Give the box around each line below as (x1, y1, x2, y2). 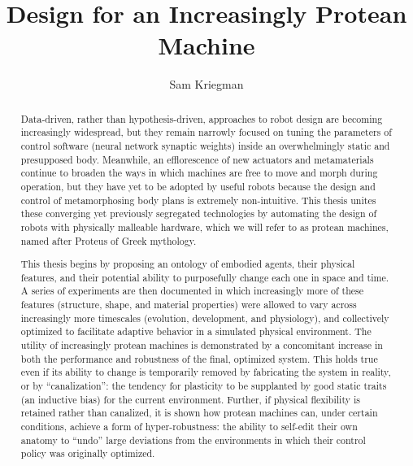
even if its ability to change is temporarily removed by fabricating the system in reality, (20, 365, 391, 379)
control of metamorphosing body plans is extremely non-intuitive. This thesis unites (20, 193, 376, 207)
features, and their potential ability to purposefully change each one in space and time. (20, 270, 389, 284)
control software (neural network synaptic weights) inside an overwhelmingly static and (20, 139, 390, 153)
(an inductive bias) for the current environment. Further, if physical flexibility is (20, 392, 360, 406)
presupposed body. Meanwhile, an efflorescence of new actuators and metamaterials (20, 152, 374, 166)
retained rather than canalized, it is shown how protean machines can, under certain (20, 406, 378, 420)
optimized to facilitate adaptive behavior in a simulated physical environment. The (20, 324, 372, 338)
